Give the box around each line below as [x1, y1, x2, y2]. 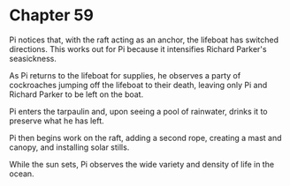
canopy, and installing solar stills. [9, 142, 130, 153]
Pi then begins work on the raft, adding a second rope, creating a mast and [9, 132, 282, 143]
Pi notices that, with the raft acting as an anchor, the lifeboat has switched [9, 34, 279, 45]
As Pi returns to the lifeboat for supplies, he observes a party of [9, 70, 241, 80]
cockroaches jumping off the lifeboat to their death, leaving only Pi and [9, 79, 268, 90]
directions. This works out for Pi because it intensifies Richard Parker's [9, 43, 267, 54]
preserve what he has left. [9, 115, 104, 126]
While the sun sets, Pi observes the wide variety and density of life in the [9, 159, 275, 169]
